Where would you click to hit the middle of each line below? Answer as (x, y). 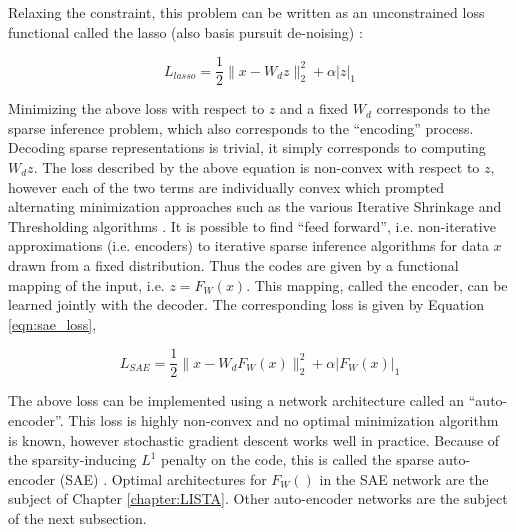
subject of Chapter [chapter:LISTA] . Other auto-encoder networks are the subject (258, 498)
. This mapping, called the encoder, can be (377, 284)
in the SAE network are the (404, 478)
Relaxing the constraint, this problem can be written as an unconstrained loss (246, 12)
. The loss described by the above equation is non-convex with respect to (256, 167)
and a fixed (314, 108)
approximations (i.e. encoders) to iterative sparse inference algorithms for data (248, 245)
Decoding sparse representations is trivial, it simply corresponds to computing (247, 147)
